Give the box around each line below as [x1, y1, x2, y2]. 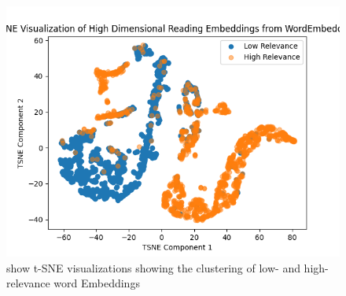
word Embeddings [53, 275, 140, 291]
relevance [6, 275, 50, 291]
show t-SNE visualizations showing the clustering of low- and [6, 259, 300, 276]
